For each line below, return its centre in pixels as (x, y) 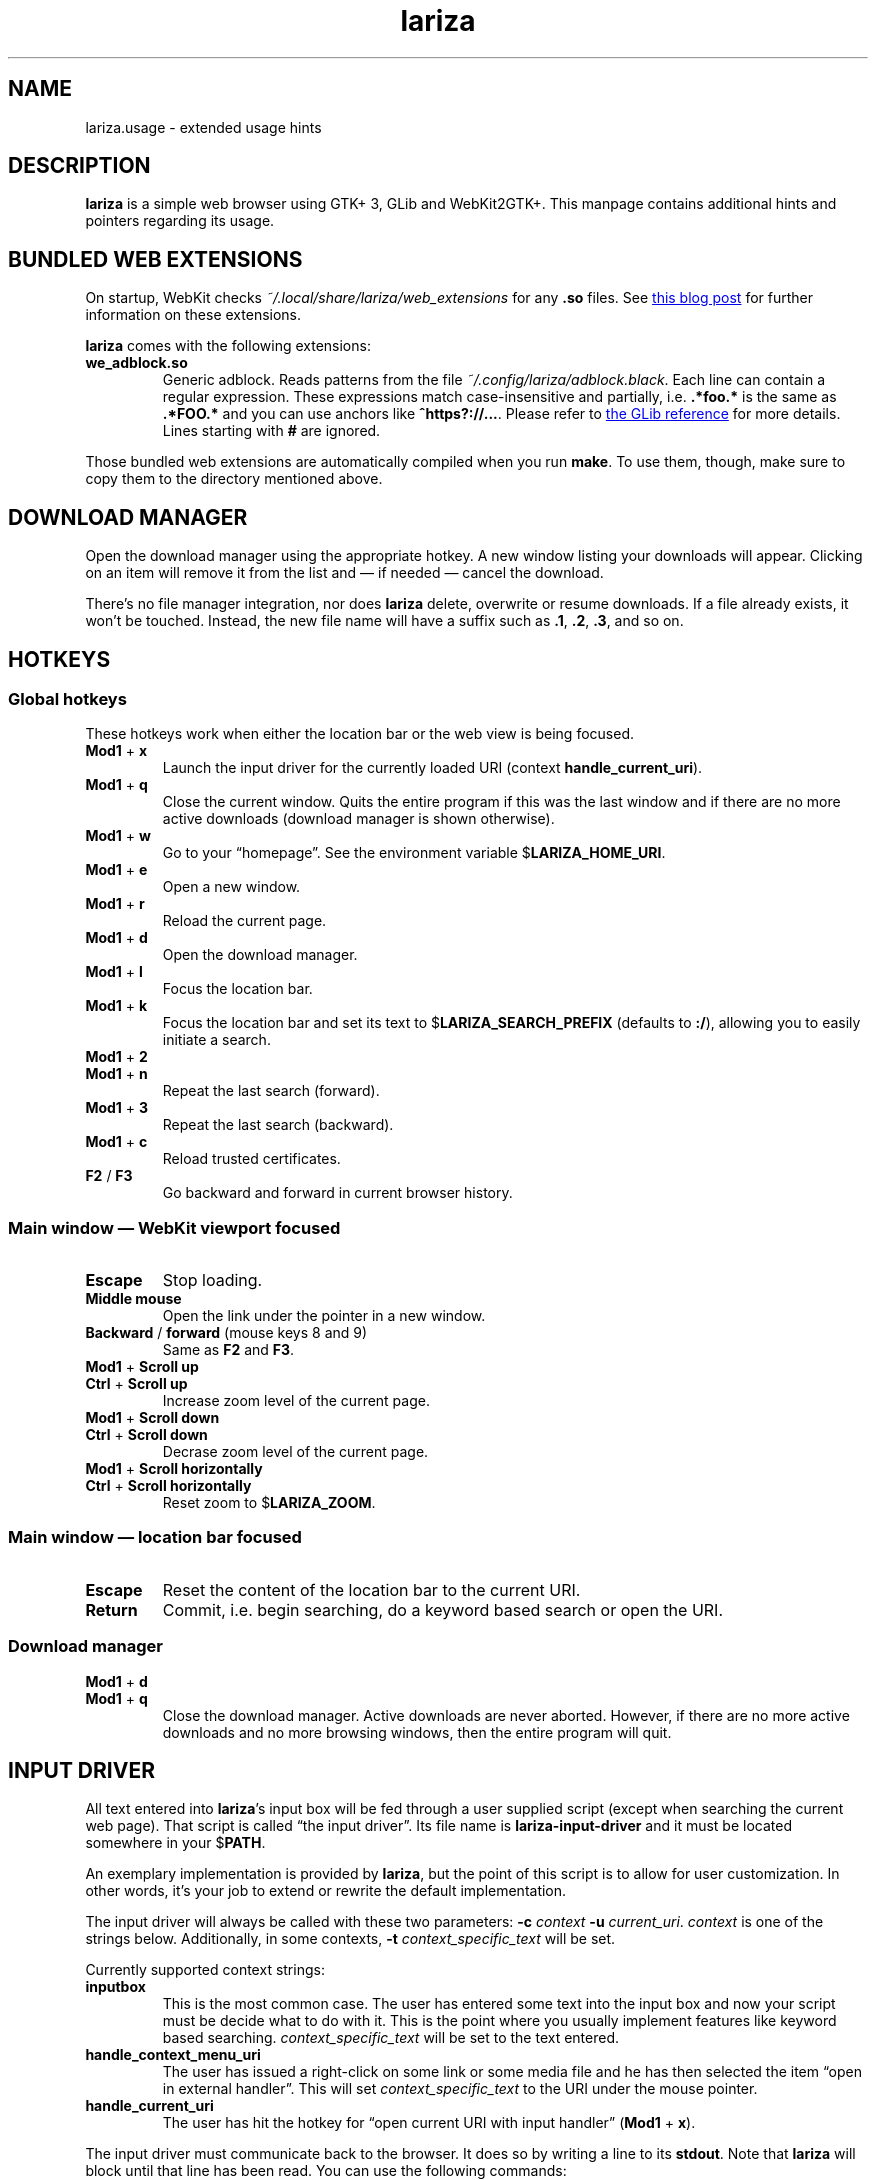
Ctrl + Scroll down (146, 1435)
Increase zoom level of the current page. (296, 1401)
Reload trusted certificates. (251, 1159)
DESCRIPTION (79, 166)
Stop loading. (212, 1280)
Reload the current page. (244, 921)
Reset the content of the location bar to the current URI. (371, 1589)
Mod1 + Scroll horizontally (174, 1469)
